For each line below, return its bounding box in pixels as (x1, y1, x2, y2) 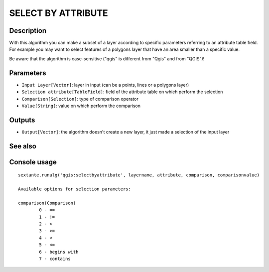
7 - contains (39, 256, 71, 262)
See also (9, 142, 37, 150)
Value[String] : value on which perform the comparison (21, 103, 141, 109)
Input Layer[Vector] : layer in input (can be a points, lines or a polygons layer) (21, 82, 189, 88)
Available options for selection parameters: (18, 186, 132, 192)
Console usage (9, 157, 57, 166)
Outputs (9, 116, 35, 124)
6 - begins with (39, 249, 79, 255)
